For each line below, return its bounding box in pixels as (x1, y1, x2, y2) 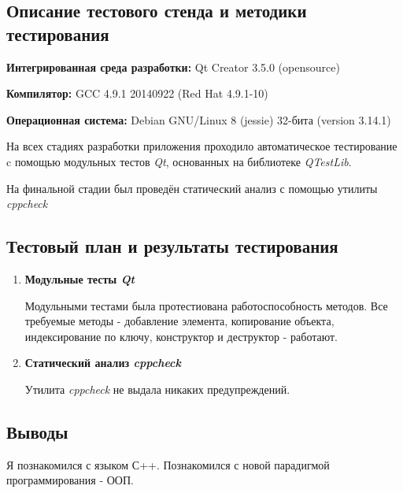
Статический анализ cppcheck (24, 354, 181, 371)
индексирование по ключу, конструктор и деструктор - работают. (24, 328, 338, 344)
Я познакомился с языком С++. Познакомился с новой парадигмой (6, 456, 330, 473)
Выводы (6, 419, 68, 443)
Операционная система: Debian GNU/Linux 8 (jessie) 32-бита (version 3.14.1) (6, 111, 391, 128)
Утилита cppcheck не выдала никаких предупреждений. (24, 380, 290, 397)
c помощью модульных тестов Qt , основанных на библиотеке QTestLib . (6, 153, 352, 169)
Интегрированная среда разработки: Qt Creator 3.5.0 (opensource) (6, 58, 340, 75)
